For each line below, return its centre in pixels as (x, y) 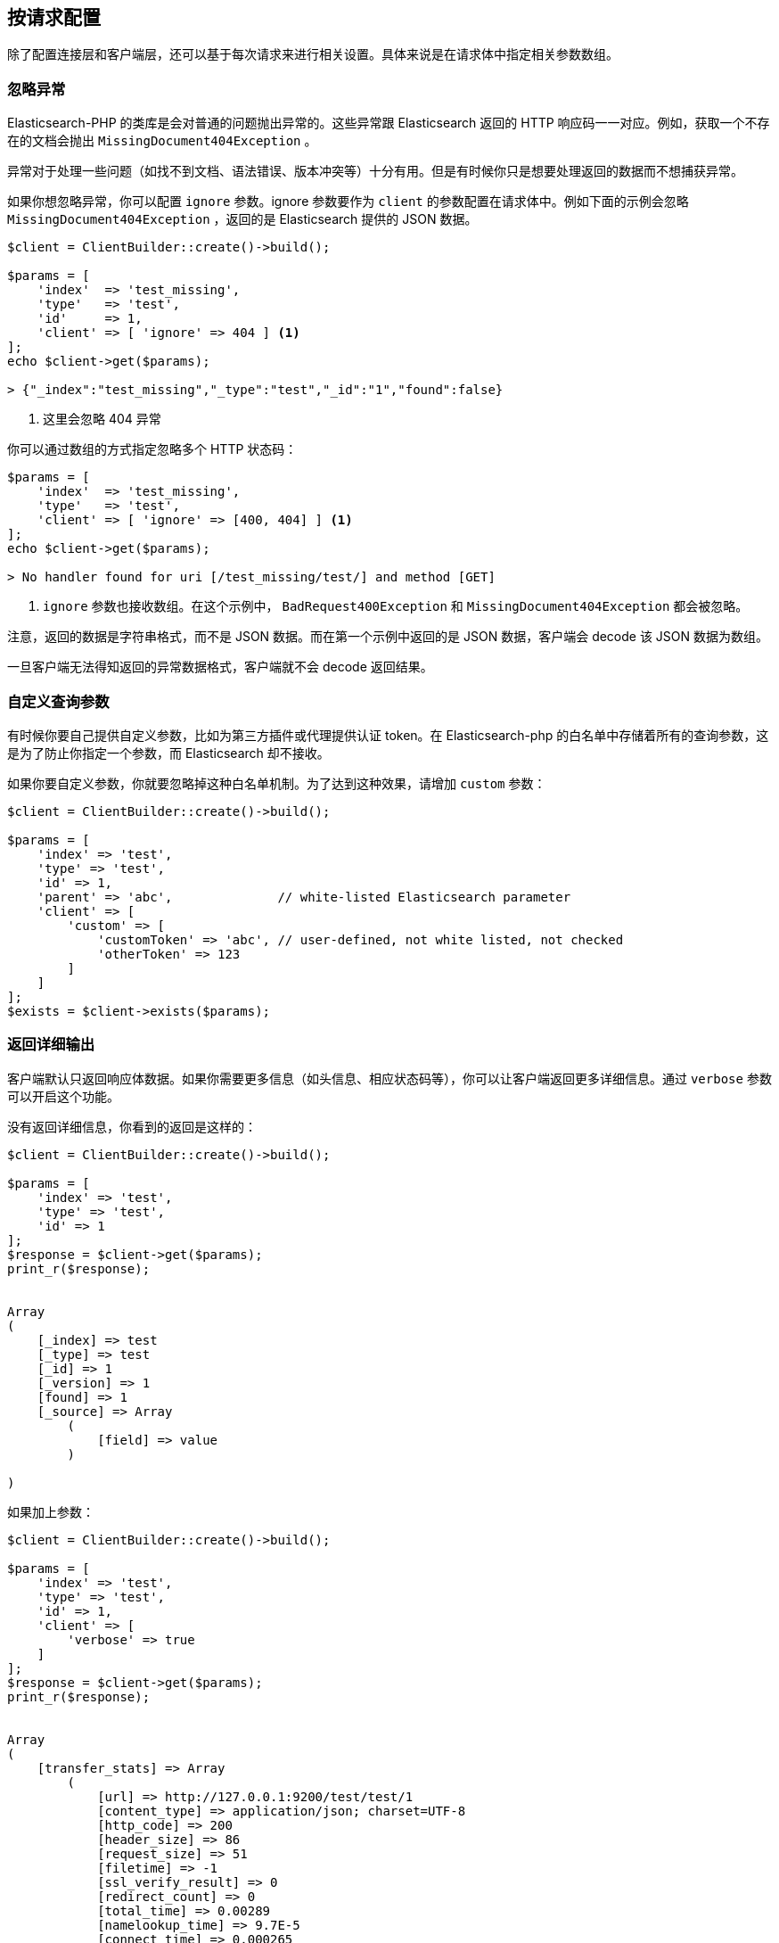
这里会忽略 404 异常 (102, 419)
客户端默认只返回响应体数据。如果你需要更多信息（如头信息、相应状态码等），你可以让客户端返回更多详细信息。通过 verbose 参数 (389, 1078)
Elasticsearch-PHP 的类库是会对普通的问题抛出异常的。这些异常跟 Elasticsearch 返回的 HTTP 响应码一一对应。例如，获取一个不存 (389, 123)
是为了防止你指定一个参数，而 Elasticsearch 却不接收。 (168, 753)
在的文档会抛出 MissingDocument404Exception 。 (162, 141)
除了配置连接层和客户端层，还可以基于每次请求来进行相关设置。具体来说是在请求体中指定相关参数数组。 (313, 54)
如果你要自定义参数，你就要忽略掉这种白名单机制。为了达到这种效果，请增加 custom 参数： (277, 783)
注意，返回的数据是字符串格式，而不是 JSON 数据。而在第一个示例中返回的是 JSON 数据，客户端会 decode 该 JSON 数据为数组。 (388, 637)
